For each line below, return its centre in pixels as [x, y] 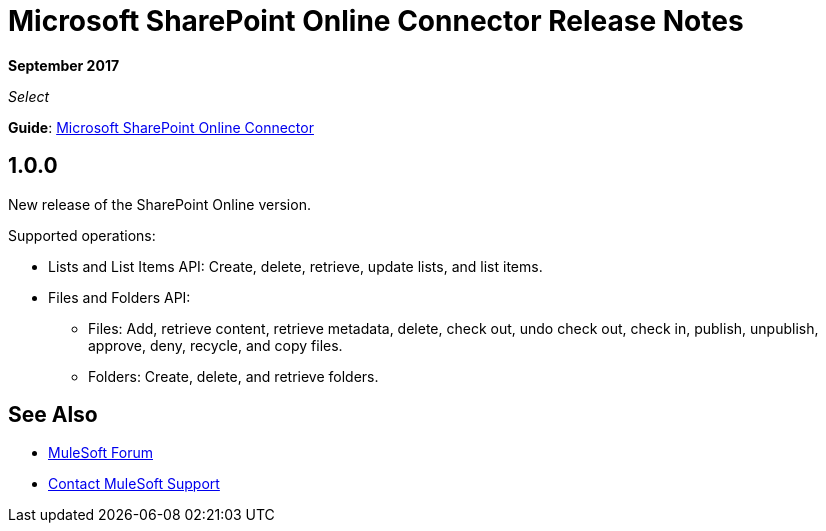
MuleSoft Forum [100, 453]
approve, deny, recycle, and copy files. [215, 345]
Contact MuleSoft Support [134, 484]
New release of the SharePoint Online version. [159, 204]
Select [29, 96]
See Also [53, 415]
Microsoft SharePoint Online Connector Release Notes [376, 21]
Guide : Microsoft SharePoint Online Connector [161, 127]
